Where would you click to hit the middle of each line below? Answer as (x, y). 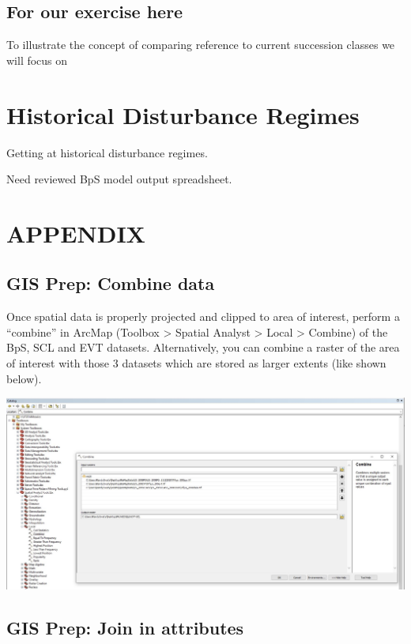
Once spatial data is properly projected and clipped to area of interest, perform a (203, 316)
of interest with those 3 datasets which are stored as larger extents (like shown (196, 363)
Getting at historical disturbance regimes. (107, 152)
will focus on (37, 60)
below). (24, 378)
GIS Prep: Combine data (111, 283)
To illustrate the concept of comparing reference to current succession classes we (201, 45)
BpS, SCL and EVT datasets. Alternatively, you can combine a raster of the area (203, 347)
